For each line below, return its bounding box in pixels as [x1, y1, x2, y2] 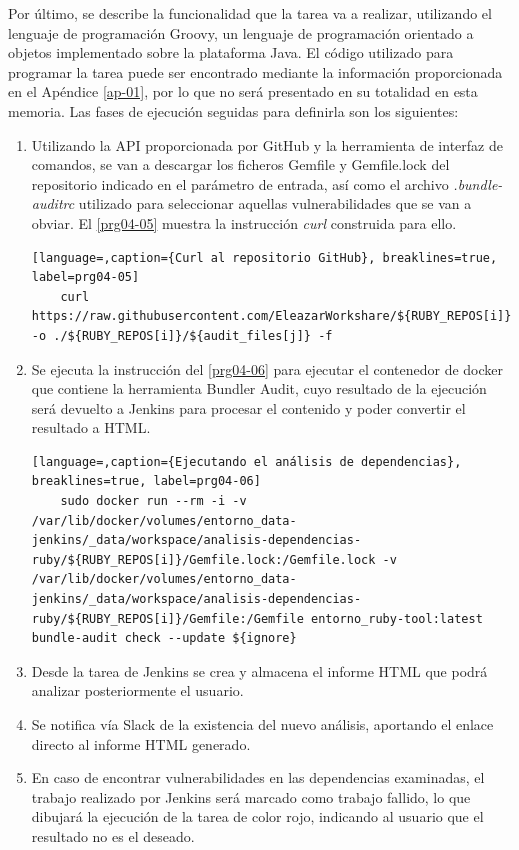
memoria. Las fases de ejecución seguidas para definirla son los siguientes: [8, 100, 459, 121]
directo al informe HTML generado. [31, 733, 251, 754]
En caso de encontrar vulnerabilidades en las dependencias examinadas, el [31, 767, 485, 788]
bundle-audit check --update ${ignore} [31, 631, 297, 646]
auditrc [31, 193, 75, 214]
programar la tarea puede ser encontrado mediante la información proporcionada [8, 61, 503, 82]
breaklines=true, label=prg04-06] [31, 474, 261, 489]
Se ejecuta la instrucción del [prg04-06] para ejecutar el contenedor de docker [31, 358, 504, 379]
